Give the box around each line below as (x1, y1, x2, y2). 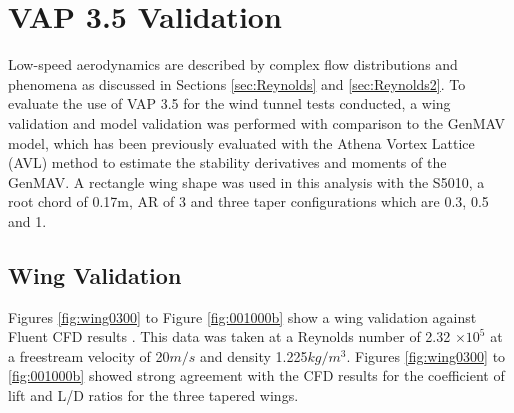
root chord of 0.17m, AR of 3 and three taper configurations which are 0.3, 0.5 (8, 191, 489, 212)
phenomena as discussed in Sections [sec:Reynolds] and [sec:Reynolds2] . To (8, 73, 466, 94)
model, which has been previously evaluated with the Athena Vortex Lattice (8, 132, 475, 153)
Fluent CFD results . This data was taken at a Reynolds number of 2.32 (8, 326, 451, 347)
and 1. (8, 210, 47, 231)
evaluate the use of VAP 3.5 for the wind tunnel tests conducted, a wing (8, 93, 451, 114)
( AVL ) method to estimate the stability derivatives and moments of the (8, 152, 447, 173)
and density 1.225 (200, 345, 308, 366)
